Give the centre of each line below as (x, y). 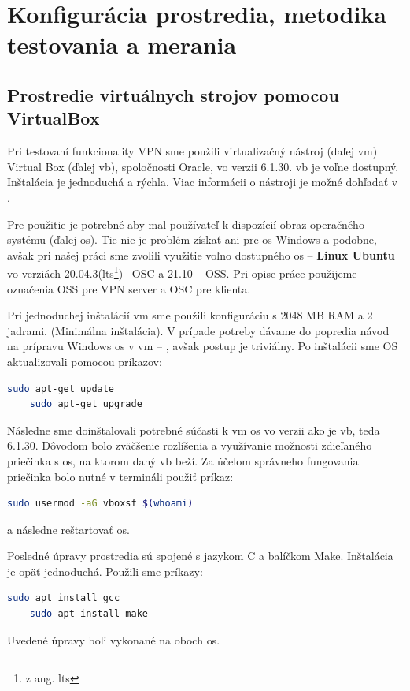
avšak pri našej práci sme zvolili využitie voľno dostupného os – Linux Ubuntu (201, 254)
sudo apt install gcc (64, 598)
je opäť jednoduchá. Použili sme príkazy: (105, 571)
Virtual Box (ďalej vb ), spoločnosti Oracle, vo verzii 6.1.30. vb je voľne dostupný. (203, 166)
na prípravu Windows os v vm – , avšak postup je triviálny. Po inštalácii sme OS (203, 346)
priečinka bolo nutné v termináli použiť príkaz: (120, 476)
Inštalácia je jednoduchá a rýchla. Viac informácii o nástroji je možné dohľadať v (203, 182)
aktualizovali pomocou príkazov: (85, 361)
